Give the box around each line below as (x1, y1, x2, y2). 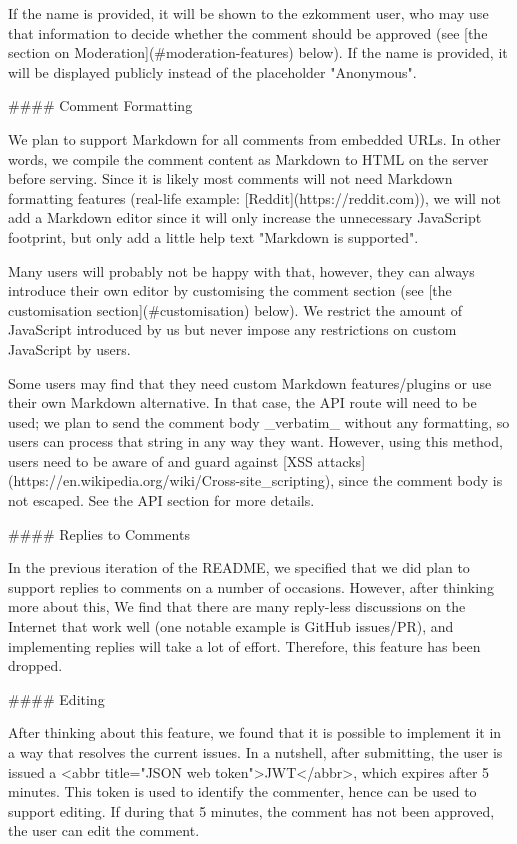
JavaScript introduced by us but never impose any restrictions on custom (8, 319, 457, 340)
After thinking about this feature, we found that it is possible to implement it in (8, 722, 502, 743)
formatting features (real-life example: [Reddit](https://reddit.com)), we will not (8, 187, 501, 208)
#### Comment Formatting (8, 95, 193, 116)
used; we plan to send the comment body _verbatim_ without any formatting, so (8, 411, 510, 432)
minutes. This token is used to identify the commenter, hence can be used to (8, 781, 477, 802)
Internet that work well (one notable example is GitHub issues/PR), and (8, 616, 454, 637)
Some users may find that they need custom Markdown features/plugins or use (8, 372, 492, 393)
